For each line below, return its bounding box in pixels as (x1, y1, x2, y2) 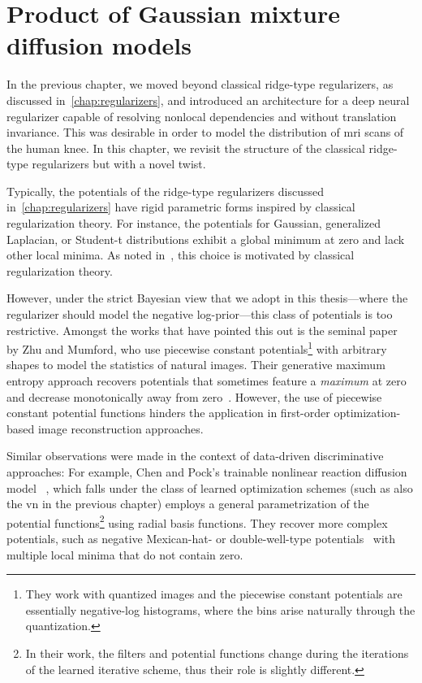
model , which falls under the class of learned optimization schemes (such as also (6, 479, 413, 496)
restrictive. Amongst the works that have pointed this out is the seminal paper (6, 321, 398, 338)
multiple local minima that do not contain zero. (6, 546, 243, 563)
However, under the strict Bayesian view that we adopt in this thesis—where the (6, 289, 408, 307)
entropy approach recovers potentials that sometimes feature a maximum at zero (6, 372, 407, 389)
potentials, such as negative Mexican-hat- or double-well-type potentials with (6, 530, 396, 547)
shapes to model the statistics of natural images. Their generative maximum (6, 356, 385, 373)
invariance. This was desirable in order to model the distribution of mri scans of (6, 124, 404, 141)
